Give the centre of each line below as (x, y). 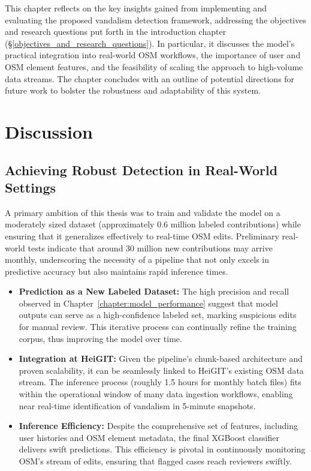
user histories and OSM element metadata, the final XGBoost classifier (149, 437)
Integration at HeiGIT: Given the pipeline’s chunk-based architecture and (161, 358)
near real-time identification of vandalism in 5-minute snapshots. (137, 405)
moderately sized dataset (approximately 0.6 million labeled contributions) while (153, 224)
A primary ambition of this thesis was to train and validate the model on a (143, 212)
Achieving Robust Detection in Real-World (141, 169)
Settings (30, 187)
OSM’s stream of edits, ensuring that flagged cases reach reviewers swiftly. (155, 461)
